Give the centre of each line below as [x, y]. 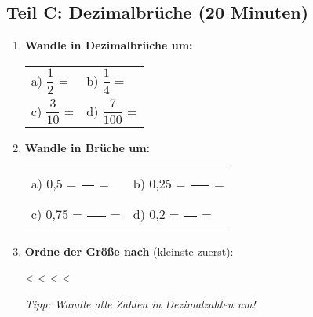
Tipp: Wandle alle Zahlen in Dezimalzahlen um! [140, 303]
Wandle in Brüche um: [87, 148]
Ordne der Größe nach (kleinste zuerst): [129, 251]
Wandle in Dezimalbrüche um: [109, 45]
